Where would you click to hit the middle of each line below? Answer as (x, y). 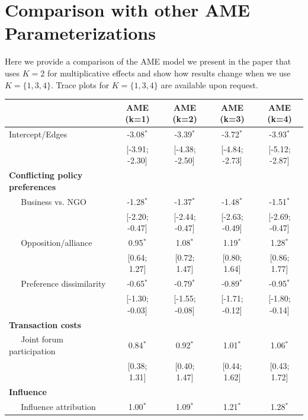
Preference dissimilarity (63, 283)
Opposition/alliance (57, 243)
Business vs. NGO (54, 201)
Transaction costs (45, 324)
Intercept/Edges (38, 134)
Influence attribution (58, 407)
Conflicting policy (46, 175)
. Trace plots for (80, 84)
